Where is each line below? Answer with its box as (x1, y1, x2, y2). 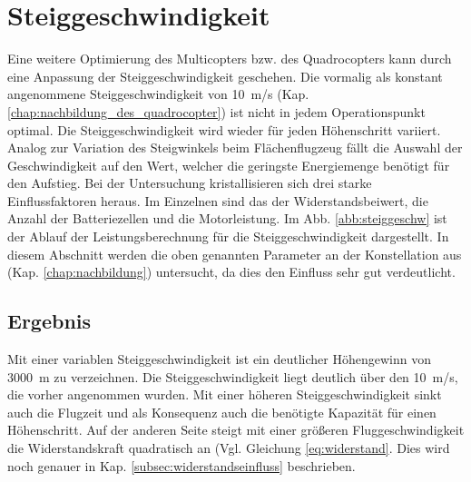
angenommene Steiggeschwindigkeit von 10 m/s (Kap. (7, 84, 309, 103)
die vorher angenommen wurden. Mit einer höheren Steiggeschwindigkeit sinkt (7, 385, 442, 404)
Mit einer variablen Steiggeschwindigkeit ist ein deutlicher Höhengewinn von (7, 349, 431, 369)
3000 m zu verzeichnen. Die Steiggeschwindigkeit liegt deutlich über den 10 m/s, (7, 367, 458, 386)
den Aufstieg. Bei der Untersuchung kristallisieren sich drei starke (7, 173, 372, 192)
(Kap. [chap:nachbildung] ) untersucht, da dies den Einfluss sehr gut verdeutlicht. (7, 262, 456, 281)
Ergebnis (7, 307, 92, 335)
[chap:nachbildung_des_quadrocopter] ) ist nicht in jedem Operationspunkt (7, 102, 426, 121)
